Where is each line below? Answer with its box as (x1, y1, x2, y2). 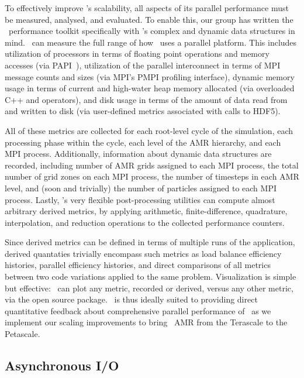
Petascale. (5, 328, 40, 340)
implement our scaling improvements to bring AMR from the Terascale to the (5, 316, 288, 328)
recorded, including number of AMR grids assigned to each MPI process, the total (5, 159, 299, 171)
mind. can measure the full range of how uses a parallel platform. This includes (5, 36, 297, 48)
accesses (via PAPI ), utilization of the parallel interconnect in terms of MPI (5, 59, 281, 71)
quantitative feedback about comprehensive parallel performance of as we (5, 304, 271, 317)
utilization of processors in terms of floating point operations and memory (5, 47, 270, 60)
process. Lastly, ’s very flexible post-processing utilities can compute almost (5, 193, 275, 205)
